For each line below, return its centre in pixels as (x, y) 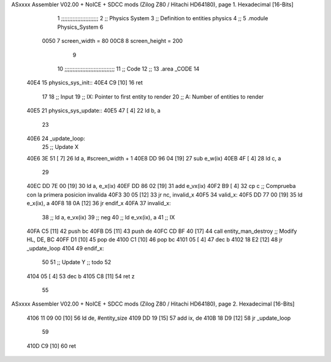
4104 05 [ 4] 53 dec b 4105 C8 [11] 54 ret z (81, 276)
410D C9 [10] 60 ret (51, 345)
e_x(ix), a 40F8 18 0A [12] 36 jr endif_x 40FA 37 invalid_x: (99, 203)
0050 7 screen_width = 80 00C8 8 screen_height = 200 (112, 41)
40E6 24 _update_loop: (56, 138)
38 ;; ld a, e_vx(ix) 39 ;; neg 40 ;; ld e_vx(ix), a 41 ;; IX (108, 217)
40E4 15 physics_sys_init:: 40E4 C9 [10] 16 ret (85, 83)
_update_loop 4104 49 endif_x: (65, 248)
